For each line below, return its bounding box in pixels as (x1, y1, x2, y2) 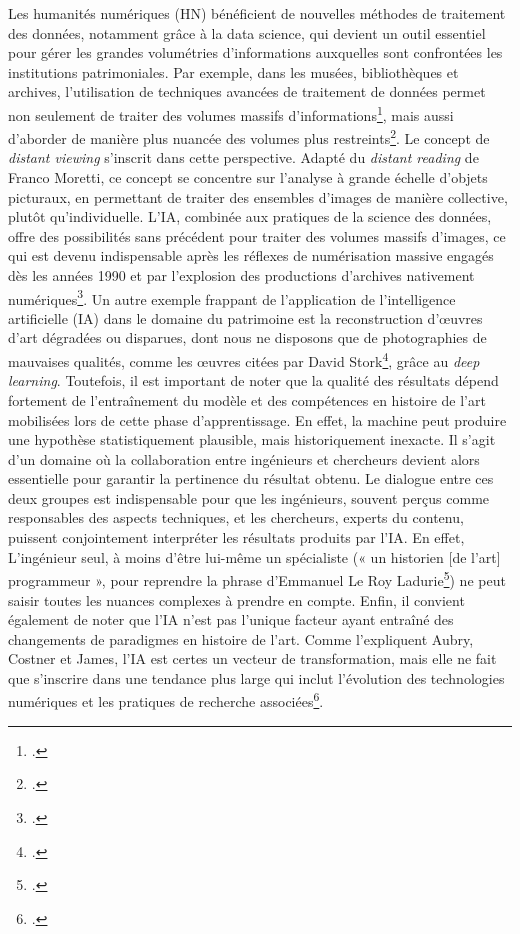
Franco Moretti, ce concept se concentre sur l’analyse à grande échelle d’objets (8, 167, 488, 188)
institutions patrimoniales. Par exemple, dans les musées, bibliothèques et (8, 61, 459, 82)
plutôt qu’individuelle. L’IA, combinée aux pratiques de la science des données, (8, 206, 492, 227)
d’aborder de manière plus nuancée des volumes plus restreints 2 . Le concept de (8, 125, 490, 148)
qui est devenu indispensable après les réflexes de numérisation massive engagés (8, 245, 494, 266)
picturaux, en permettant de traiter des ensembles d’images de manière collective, (8, 186, 508, 207)
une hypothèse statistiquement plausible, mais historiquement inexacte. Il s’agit (8, 429, 496, 450)
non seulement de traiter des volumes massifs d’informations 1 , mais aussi (8, 101, 454, 125)
